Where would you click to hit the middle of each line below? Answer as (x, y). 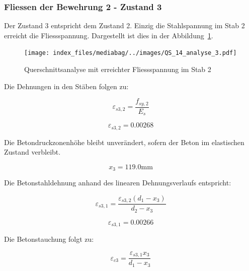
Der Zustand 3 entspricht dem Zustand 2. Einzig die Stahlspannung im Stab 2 (124, 25)
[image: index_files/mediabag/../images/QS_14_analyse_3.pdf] (131, 53)
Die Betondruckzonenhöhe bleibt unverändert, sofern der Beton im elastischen (124, 142)
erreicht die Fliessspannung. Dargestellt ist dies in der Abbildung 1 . (109, 35)
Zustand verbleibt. (32, 152)
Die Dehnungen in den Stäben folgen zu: (66, 86)
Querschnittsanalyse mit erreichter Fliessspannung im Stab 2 (118, 69)
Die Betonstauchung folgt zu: (49, 239)
